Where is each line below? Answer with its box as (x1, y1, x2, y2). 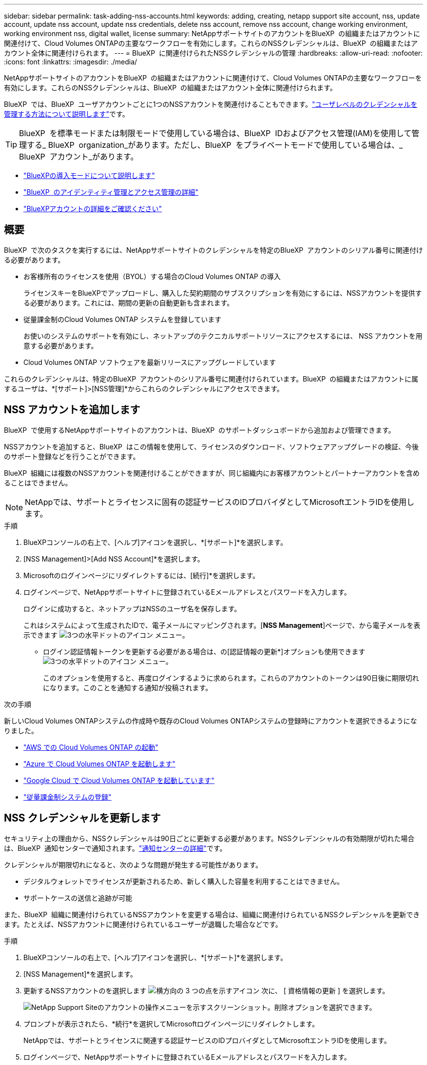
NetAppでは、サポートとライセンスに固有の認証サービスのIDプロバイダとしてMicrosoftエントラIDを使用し (25, 497, 415, 507)
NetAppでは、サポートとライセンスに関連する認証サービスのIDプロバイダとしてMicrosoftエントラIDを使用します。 (23, 1036, 391, 1045)
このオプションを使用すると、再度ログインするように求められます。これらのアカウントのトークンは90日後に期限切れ (43, 673, 419, 682)
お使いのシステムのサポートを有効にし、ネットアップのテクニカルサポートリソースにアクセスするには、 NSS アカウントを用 (23, 331, 423, 340)
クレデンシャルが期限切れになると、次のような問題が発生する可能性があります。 (4, 860, 263, 869)
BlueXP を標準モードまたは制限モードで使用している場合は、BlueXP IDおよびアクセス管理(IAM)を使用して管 (19, 128, 420, 138)
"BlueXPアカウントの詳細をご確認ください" (23, 204, 162, 213)
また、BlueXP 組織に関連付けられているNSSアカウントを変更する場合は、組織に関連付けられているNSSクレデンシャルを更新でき (4, 910, 420, 919)
